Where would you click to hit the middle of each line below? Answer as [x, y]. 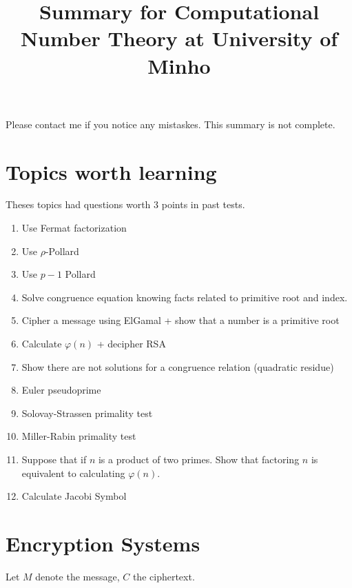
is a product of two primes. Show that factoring [199, 459]
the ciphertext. [164, 576]
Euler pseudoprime [61, 390]
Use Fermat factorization [74, 228]
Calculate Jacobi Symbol [74, 496]
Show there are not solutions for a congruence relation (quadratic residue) [178, 366]
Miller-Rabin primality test [79, 436]
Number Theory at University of [179, 38]
